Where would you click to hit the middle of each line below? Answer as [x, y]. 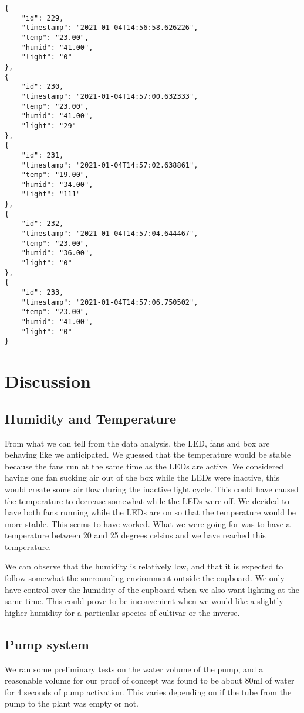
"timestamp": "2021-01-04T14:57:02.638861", [110, 165]
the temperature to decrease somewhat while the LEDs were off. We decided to [147, 500]
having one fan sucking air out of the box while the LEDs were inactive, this [142, 477]
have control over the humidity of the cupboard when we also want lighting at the [152, 589]
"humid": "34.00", [57, 184]
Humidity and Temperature [91, 418]
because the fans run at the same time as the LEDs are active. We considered [144, 466]
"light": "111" [51, 194]
